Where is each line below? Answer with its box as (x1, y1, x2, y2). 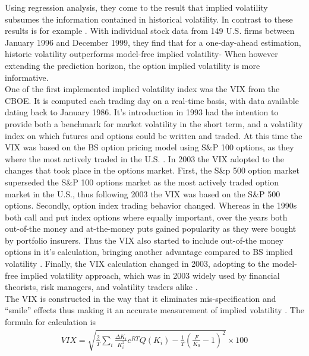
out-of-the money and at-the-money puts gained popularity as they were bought (5, 222, 297, 235)
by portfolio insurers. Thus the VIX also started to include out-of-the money (5, 234, 283, 246)
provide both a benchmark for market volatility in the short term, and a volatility (5, 117, 303, 130)
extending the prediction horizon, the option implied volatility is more (5, 59, 260, 71)
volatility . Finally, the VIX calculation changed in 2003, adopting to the (5, 257, 270, 270)
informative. (5, 71, 49, 83)
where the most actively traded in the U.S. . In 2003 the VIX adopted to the (5, 152, 284, 165)
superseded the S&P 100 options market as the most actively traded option (5, 175, 279, 188)
